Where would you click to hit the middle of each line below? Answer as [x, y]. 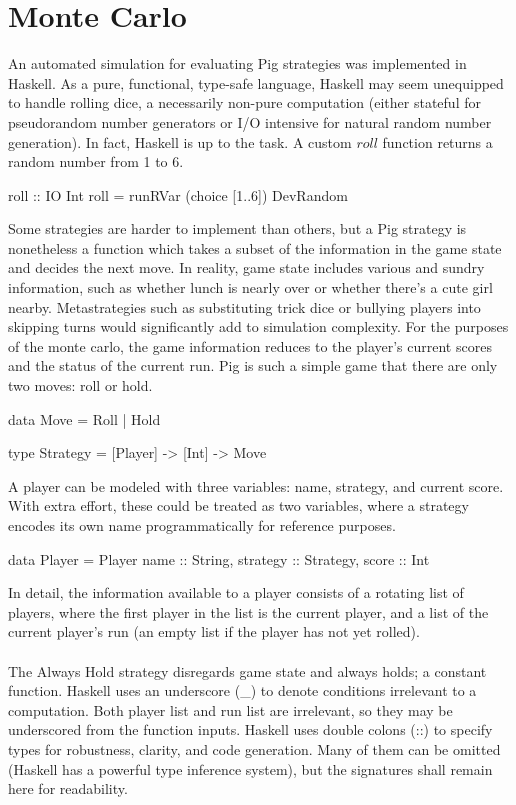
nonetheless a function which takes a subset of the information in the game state [255, 247]
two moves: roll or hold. [80, 385]
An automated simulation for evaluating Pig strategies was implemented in [237, 63]
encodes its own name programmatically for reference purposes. [202, 525]
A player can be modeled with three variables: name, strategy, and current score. [256, 485]
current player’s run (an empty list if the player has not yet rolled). [214, 631]
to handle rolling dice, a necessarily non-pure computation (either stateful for [244, 102]
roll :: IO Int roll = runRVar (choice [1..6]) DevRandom [178, 194]
